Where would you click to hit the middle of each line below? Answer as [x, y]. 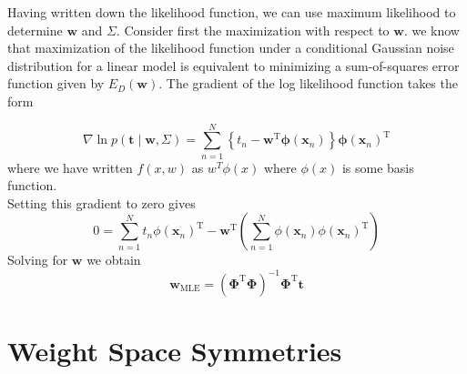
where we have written [70, 167]
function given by [56, 83]
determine [35, 30]
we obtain [114, 260]
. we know [431, 30]
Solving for [38, 260]
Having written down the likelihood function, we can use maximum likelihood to [232, 12]
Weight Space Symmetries [175, 350]
